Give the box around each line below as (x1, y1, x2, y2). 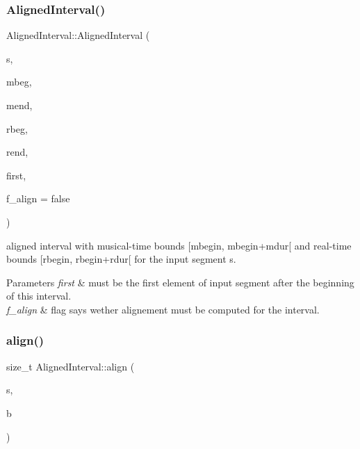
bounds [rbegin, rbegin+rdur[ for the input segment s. (6, 252, 236, 266)
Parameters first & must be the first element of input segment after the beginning (6, 275, 354, 289)
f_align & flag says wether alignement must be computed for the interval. (6, 302, 320, 316)
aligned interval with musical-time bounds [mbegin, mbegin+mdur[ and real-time (6, 238, 352, 252)
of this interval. (6, 288, 72, 303)
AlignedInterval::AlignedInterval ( (6, 28, 150, 42)
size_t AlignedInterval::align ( (6, 359, 135, 373)
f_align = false (6, 191, 70, 206)
